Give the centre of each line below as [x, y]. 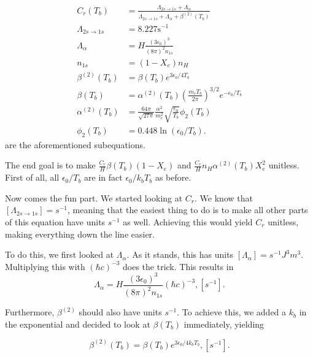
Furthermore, [30, 312]
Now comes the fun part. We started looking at [94, 197]
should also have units [120, 312]
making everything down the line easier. [80, 234]
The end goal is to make [50, 165]
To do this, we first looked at [60, 254]
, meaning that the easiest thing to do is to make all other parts [188, 210]
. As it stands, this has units [180, 254]
